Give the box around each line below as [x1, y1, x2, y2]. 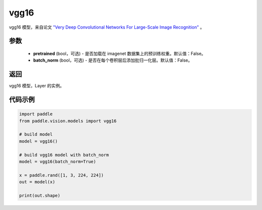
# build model [19, 131, 53, 137]
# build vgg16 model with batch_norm [19, 152, 109, 158]
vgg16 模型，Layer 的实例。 [9, 83, 65, 89]
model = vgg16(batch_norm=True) [19, 159, 97, 164]
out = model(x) [19, 179, 55, 185]
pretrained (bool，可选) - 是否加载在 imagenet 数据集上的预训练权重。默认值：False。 [33, 50, 206, 56]
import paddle [19, 112, 53, 117]
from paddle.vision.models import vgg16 [19, 118, 116, 124]
